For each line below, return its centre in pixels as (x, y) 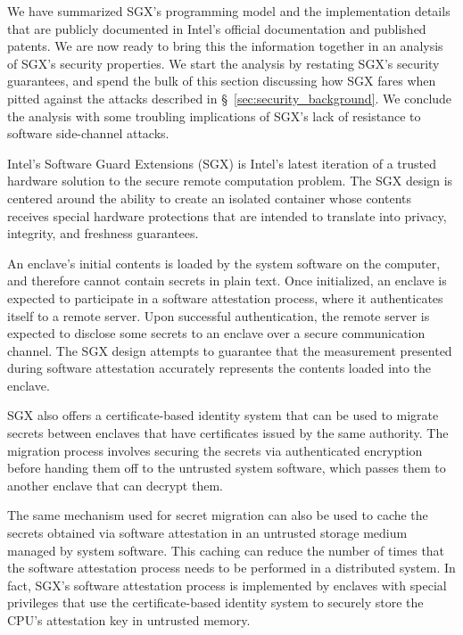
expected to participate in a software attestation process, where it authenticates (225, 297)
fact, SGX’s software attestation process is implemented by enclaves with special (227, 585)
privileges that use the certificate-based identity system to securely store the (215, 602)
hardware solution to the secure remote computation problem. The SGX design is (230, 181)
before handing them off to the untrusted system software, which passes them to (227, 468)
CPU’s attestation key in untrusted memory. (129, 620)
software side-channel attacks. (88, 133)
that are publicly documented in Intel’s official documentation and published (217, 28)
